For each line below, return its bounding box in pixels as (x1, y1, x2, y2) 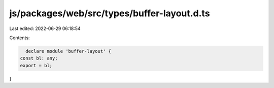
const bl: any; (20, 55, 58, 61)
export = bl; (20, 63, 53, 68)
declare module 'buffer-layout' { (25, 48, 112, 54)
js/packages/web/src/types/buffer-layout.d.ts (9, 8, 210, 19)
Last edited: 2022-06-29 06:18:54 (9, 25, 81, 32)
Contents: (9, 35, 30, 41)
